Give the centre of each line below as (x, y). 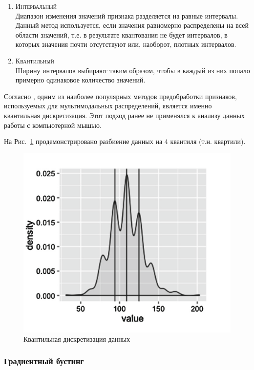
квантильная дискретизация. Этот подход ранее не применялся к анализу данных (124, 115)
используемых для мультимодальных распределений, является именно (108, 106)
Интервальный (36, 6)
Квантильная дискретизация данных (77, 339)
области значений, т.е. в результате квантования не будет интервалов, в (121, 34)
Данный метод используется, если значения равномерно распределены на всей (132, 25)
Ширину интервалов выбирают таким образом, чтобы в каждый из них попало (133, 70)
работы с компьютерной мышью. (53, 125)
